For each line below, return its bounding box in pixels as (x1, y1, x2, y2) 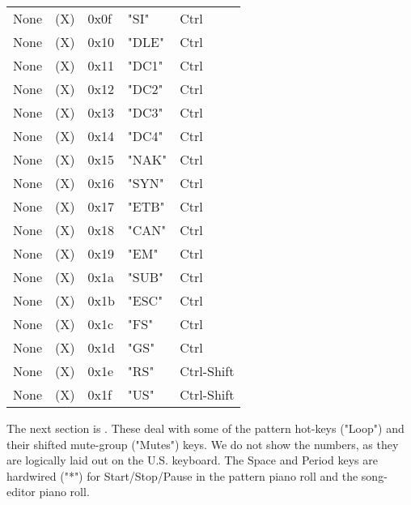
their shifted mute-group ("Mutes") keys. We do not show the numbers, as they (6, 435, 399, 452)
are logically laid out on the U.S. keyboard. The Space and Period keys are (6, 452, 378, 469)
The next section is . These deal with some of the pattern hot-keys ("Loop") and (6, 420, 405, 436)
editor (6, 483, 36, 500)
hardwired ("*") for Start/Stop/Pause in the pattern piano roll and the (6, 467, 358, 484)
